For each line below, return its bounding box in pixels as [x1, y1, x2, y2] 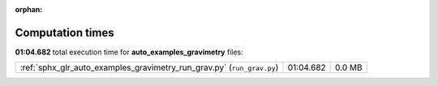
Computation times [15, 25, 114, 40]
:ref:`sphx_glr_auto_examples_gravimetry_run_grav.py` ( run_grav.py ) [19, 62, 279, 73]
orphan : [15, 5, 43, 14]
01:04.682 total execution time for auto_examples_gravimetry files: [15, 47, 243, 57]
